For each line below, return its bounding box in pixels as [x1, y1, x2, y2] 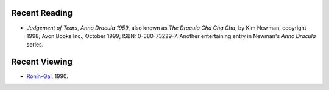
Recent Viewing [11, 57, 73, 67]
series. [26, 41, 44, 48]
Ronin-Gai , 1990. [26, 72, 68, 80]
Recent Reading [11, 8, 73, 18]
